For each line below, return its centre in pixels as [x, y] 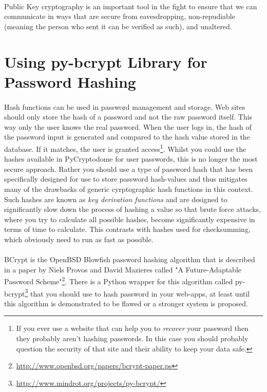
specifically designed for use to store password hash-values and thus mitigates [126, 179]
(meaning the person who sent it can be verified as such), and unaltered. [118, 26]
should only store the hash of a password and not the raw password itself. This [128, 117]
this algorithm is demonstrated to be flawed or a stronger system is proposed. [126, 303]
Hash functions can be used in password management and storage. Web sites [125, 106]
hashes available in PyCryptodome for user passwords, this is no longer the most [131, 159]
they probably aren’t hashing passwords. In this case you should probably [132, 338]
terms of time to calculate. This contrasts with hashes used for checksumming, [127, 229]
